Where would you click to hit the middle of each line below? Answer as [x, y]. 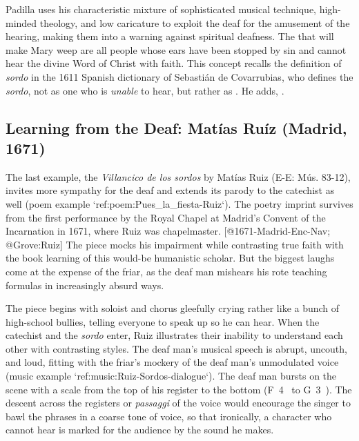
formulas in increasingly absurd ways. [85, 285]
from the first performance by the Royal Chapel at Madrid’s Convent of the [166, 217]
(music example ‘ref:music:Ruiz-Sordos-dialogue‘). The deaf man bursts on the [171, 376]
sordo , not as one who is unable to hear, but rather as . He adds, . [145, 90]
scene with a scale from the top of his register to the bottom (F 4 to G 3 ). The [179, 389]
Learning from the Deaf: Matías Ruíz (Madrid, [176, 127]
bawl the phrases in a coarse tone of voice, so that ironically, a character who [169, 416]
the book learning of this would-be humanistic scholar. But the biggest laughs [170, 258]
